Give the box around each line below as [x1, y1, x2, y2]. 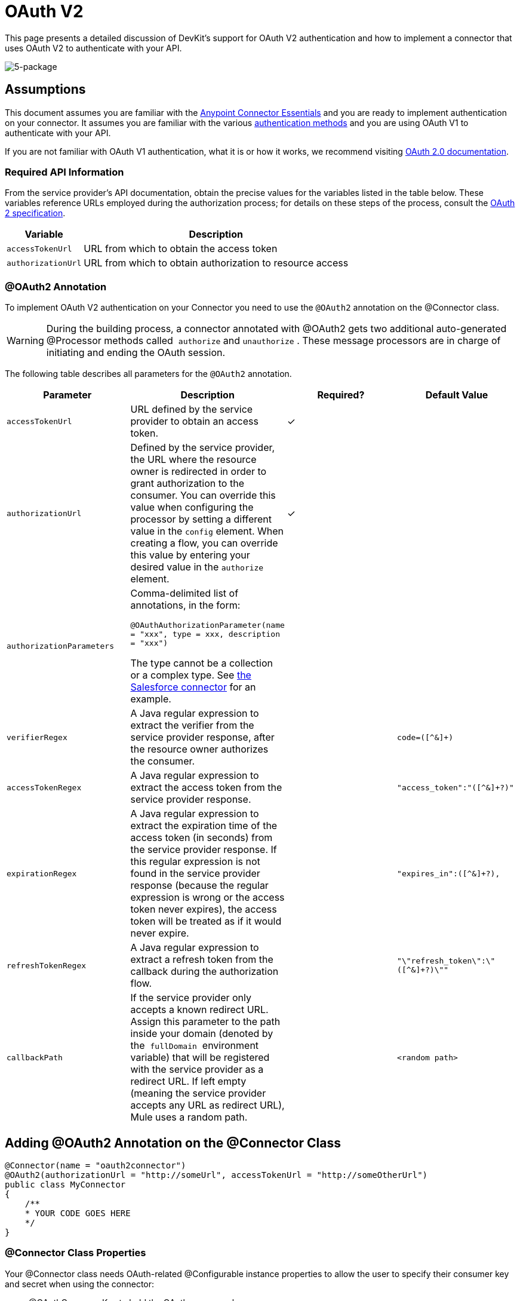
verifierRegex [7, 732, 67, 742]
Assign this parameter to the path [130, 1015, 281, 1028]
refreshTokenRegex [7, 961, 87, 970]
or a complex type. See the [130, 669, 251, 682]
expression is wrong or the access [130, 891, 285, 904]
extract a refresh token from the [130, 953, 273, 966]
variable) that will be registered [130, 1051, 270, 1064]
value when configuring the [130, 501, 254, 514]
